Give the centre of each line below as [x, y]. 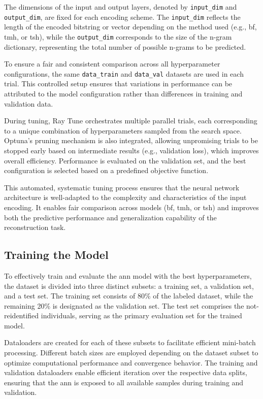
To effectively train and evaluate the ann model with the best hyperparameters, [128, 275]
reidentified [22, 315]
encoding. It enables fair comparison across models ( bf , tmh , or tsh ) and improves [131, 207]
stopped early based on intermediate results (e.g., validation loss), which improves [131, 150]
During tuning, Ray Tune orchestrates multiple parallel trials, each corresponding [131, 121]
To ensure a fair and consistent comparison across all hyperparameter [112, 64]
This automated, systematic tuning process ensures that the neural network [122, 187]
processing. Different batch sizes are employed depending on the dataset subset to [131, 353]
